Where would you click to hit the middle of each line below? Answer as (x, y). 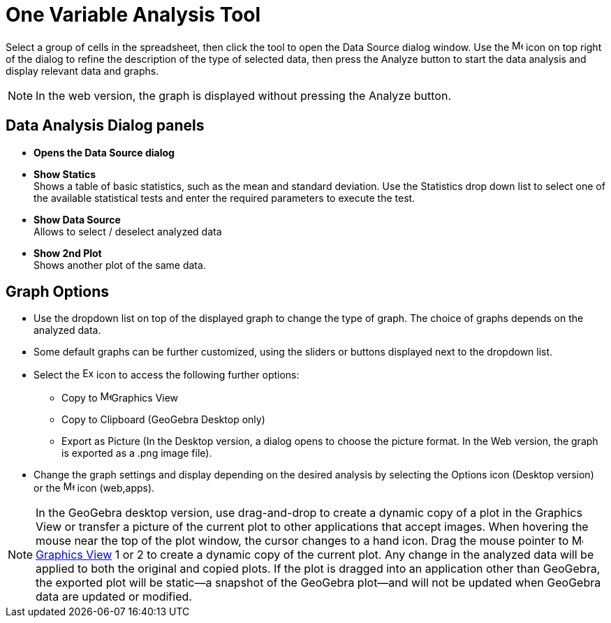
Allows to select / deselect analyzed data (128, 231)
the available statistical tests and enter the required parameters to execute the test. (224, 198)
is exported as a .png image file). (137, 453)
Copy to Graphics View (120, 398)
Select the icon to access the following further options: (167, 375)
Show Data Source (77, 219)
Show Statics (65, 174)
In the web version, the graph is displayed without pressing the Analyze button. (244, 95)
